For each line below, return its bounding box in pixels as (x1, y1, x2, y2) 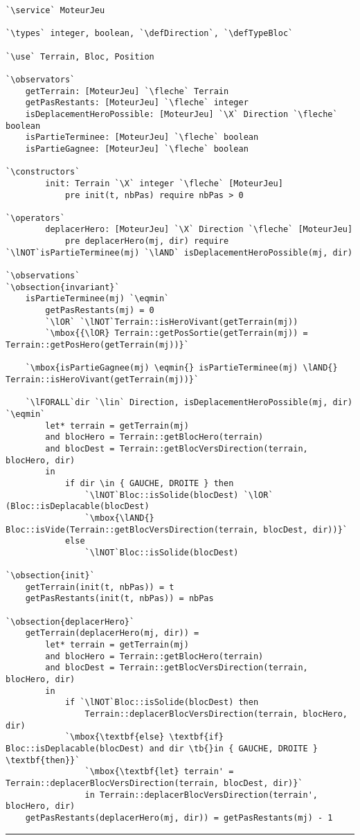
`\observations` (6, 271, 80, 281)
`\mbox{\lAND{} (84, 512, 154, 523)
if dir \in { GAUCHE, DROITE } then (64, 478, 234, 488)
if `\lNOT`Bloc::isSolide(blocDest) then (64, 697, 259, 708)
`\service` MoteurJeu (6, 6, 105, 15)
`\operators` (6, 213, 65, 223)
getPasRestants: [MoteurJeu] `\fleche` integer (25, 98, 249, 108)
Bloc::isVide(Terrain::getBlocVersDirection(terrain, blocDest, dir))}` (6, 524, 348, 535)
